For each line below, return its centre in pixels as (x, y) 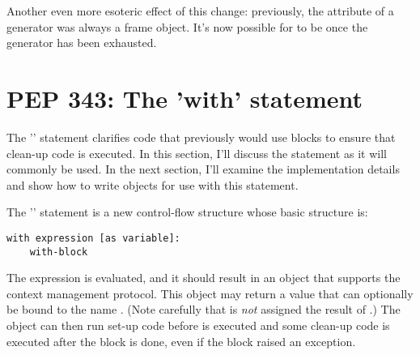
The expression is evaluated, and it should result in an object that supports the (204, 278)
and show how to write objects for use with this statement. (153, 184)
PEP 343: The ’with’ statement (185, 98)
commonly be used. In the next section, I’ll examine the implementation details (203, 169)
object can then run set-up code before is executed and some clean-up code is (198, 325)
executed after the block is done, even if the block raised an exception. (181, 341)
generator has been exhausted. (82, 43)
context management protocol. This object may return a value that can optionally (210, 293)
